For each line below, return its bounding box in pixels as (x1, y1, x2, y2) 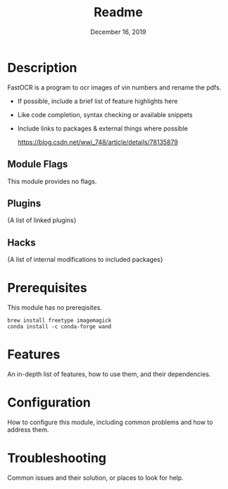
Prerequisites (7, 280, 88, 296)
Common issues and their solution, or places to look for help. (7, 473, 184, 482)
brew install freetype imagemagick (7, 317, 112, 325)
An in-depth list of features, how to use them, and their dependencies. (7, 370, 211, 378)
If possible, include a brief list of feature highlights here (17, 97, 178, 105)
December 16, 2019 (90, 28, 146, 36)
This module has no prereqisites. (7, 303, 102, 312)
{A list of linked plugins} (7, 216, 77, 224)
